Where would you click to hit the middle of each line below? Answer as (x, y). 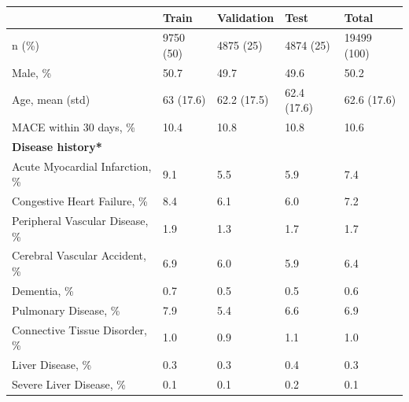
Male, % (32, 72)
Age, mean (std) (51, 100)
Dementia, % (43, 290)
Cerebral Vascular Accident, (79, 255)
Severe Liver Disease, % (69, 384)
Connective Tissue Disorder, (79, 329)
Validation (246, 17)
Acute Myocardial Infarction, (82, 166)
